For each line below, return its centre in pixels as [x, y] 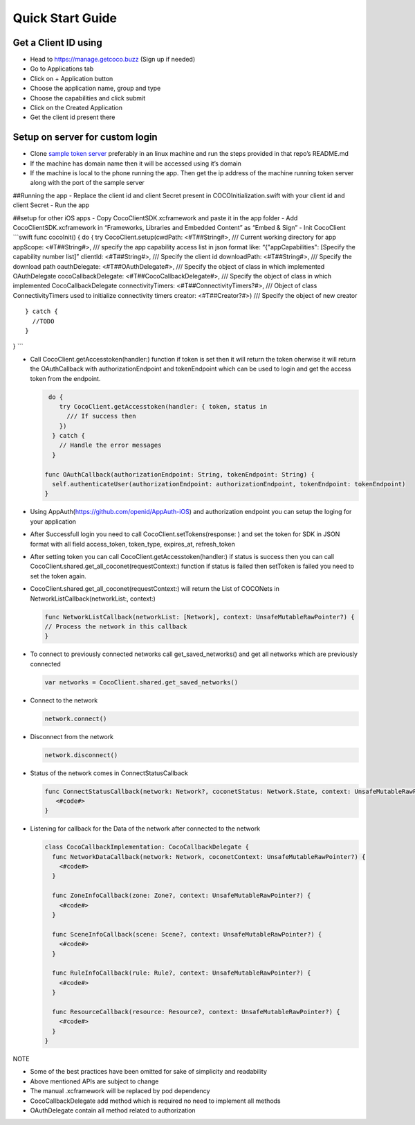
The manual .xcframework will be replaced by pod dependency [120, 1091]
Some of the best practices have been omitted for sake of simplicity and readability [149, 1072]
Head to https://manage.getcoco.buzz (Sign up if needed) [113, 60]
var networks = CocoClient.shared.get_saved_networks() [141, 682]
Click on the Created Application [76, 108]
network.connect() [76, 718]
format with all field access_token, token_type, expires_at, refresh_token [132, 544]
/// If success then [101, 416]
